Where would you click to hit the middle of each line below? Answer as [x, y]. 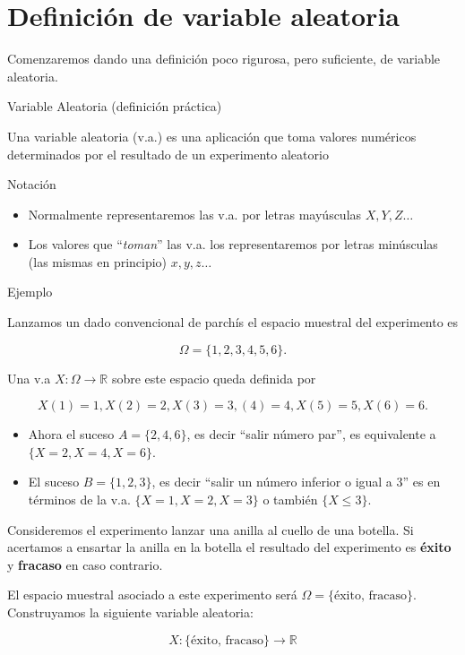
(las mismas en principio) [98, 261]
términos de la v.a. [79, 500]
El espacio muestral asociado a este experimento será [152, 595]
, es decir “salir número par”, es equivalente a [311, 434]
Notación [32, 184]
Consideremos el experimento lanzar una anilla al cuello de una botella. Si [211, 529]
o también [290, 500]
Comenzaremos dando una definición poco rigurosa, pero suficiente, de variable [224, 59]
